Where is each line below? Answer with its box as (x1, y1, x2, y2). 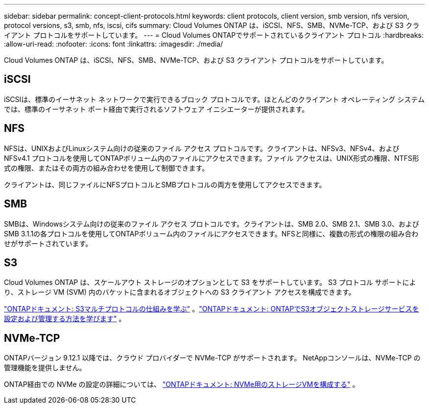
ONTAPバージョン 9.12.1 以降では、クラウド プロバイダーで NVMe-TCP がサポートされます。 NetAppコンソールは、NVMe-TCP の (4, 354, 421, 362)
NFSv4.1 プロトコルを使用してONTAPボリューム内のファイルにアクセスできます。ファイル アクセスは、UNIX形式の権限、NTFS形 (4, 153, 419, 162)
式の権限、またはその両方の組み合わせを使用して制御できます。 (4, 163, 209, 172)
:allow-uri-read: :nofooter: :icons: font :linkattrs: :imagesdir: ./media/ (4, 40, 223, 48)
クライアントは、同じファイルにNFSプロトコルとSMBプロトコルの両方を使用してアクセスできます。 (4, 180, 326, 189)
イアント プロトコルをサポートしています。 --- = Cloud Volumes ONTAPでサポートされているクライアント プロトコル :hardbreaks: (4, 31, 424, 39)
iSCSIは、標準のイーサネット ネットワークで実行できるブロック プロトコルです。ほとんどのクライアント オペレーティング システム (4, 95, 425, 103)
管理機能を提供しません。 (4, 363, 86, 372)
